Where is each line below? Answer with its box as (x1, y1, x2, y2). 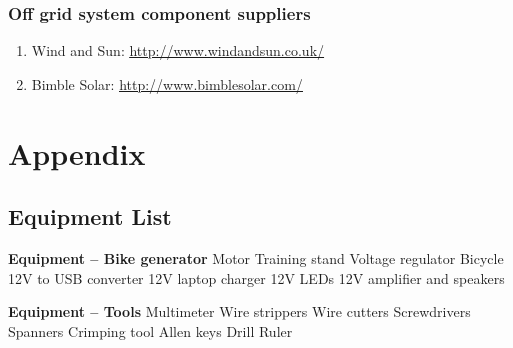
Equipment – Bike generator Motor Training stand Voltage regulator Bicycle (8, 247, 504, 268)
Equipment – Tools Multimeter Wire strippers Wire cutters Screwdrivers (8, 301, 471, 322)
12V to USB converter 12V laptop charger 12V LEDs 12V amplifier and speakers (8, 267, 505, 288)
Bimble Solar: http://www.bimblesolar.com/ (31, 73, 303, 94)
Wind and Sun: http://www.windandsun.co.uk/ (31, 40, 325, 61)
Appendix (8, 132, 146, 173)
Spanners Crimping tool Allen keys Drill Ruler (8, 320, 293, 341)
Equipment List (8, 201, 172, 232)
